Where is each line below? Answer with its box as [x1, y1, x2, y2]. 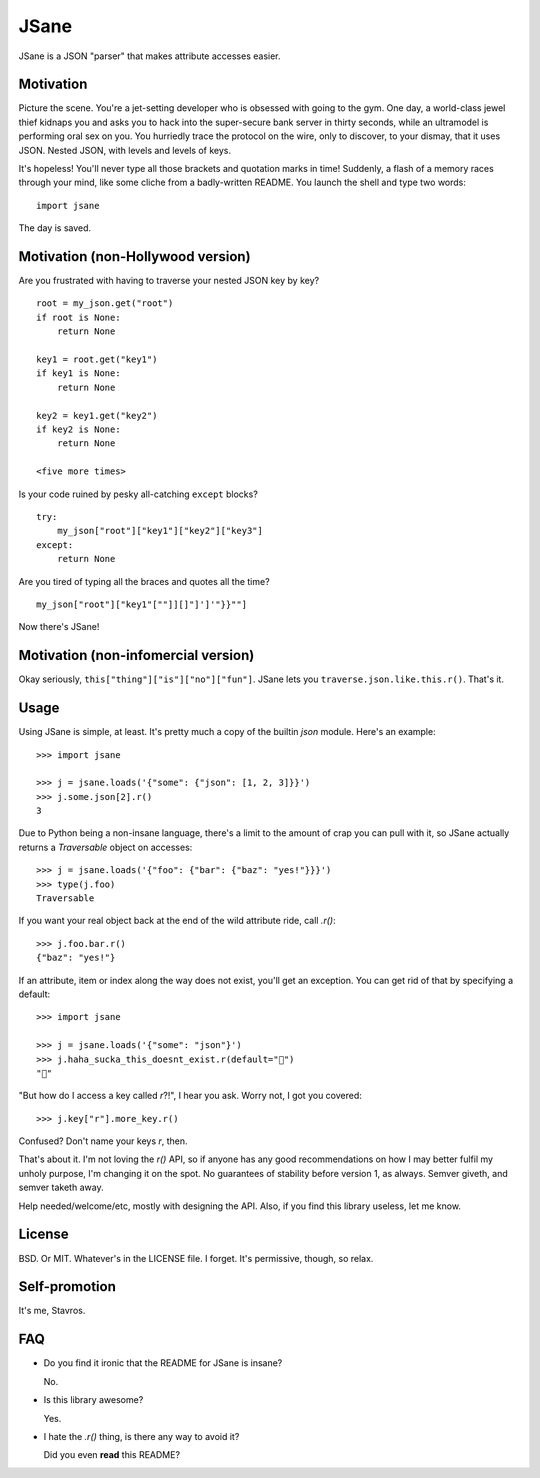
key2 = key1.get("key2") [36, 410, 158, 421]
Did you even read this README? [43, 1449, 180, 1461]
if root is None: [36, 311, 121, 323]
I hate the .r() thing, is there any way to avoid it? [43, 1430, 240, 1442]
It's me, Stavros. [18, 1305, 86, 1317]
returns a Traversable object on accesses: [18, 841, 193, 853]
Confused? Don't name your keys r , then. [18, 1135, 189, 1147]
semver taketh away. [18, 1181, 104, 1194]
